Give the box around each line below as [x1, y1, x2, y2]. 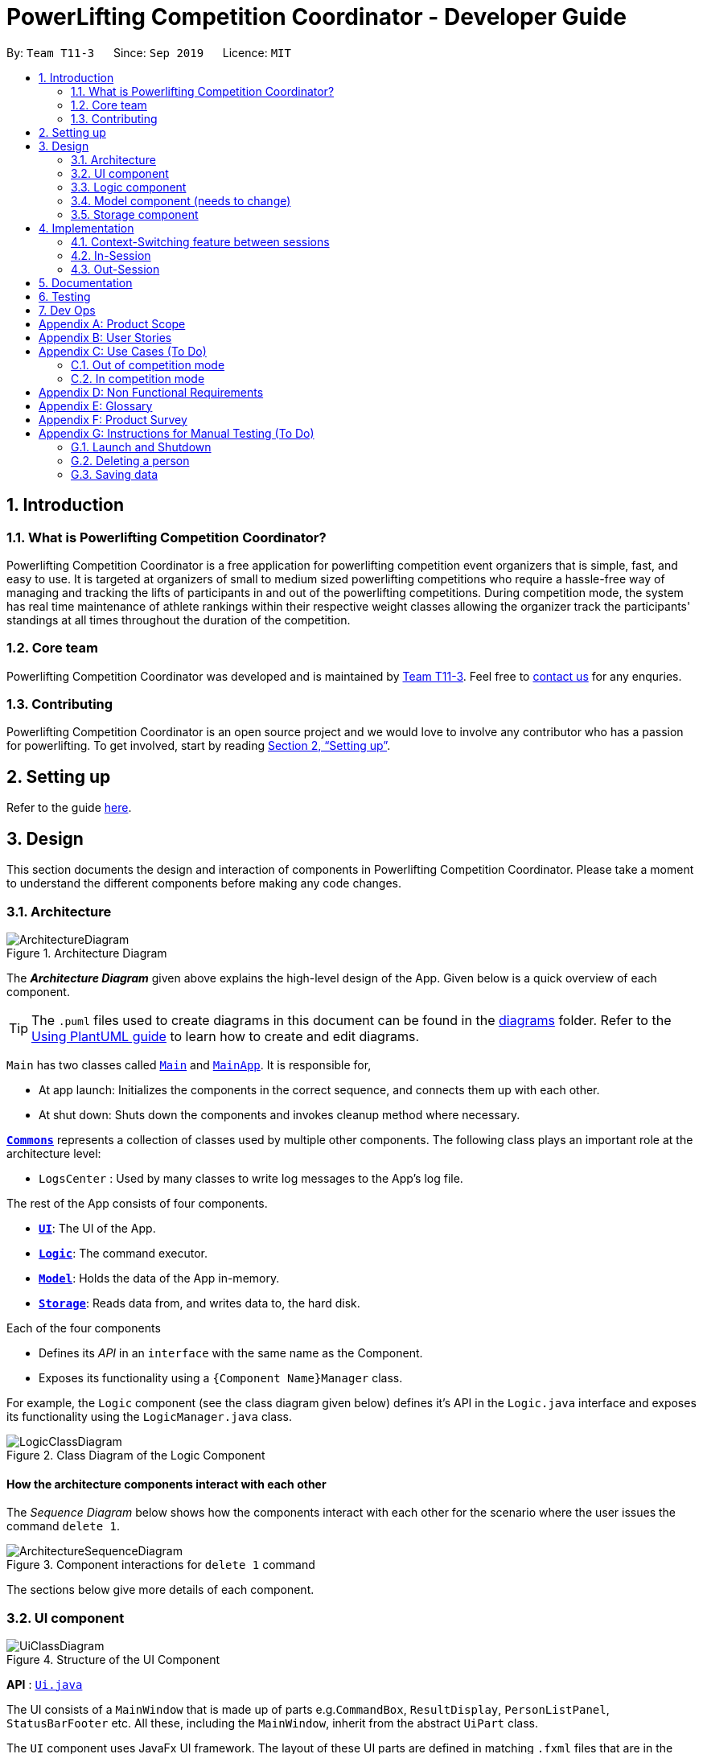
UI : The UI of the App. [39, 1221, 156, 1235]
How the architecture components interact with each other [6, 1476, 327, 1491]
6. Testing [39, 289, 91, 303]
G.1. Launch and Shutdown [71, 439, 212, 454]
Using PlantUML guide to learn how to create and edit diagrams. [31, 1027, 419, 1044]
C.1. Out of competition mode [71, 357, 225, 372]
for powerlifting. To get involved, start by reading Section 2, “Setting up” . [6, 739, 391, 753]
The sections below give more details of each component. [6, 1583, 314, 1597]
